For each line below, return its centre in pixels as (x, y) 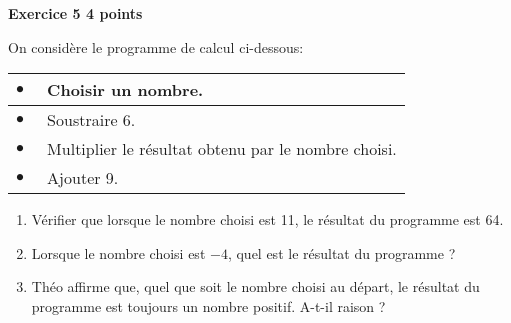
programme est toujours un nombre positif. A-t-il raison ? (208, 305)
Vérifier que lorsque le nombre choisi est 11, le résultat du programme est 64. (267, 219)
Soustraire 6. (91, 120)
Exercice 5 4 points (75, 13)
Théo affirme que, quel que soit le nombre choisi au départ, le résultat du (255, 286)
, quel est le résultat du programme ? (341, 252)
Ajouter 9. (83, 178)
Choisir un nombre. (125, 90)
